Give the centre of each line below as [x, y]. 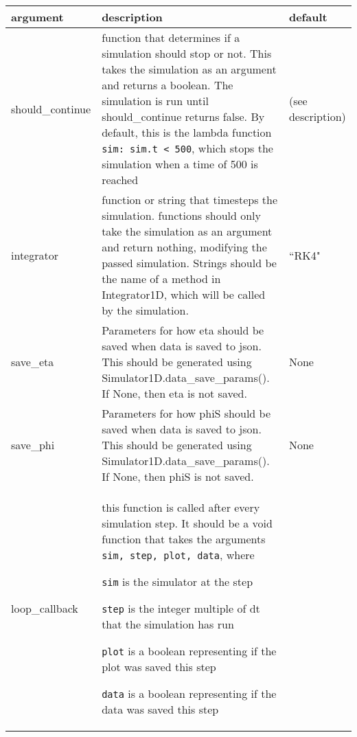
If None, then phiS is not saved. [178, 476]
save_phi [33, 445]
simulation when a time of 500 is [180, 164]
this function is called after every [181, 507]
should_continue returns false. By [183, 116]
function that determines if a [171, 37]
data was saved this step [160, 709]
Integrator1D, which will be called [184, 294]
